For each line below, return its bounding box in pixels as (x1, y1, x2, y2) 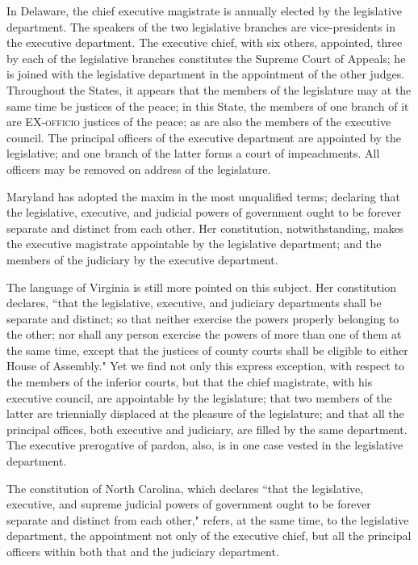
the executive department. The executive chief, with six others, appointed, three (6, 34, 403, 51)
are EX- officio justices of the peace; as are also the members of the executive (6, 113, 391, 130)
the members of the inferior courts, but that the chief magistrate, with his (6, 373, 373, 390)
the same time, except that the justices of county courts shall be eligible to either (6, 341, 408, 358)
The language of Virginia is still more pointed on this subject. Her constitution (6, 278, 397, 295)
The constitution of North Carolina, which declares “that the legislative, (6, 479, 364, 496)
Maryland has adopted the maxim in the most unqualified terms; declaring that (6, 188, 401, 204)
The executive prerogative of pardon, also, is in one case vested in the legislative (6, 436, 403, 453)
